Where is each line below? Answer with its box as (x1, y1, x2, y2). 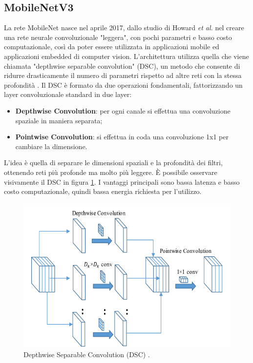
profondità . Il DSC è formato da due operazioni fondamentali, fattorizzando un (4, 79, 243, 90)
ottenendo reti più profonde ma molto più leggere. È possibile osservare (4, 167, 217, 177)
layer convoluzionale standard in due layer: (4, 89, 132, 99)
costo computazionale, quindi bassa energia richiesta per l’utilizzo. (4, 186, 202, 196)
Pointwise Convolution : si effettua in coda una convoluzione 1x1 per (15, 132, 229, 142)
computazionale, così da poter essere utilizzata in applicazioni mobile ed (4, 41, 219, 52)
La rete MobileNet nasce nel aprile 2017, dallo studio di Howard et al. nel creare (4, 22, 244, 33)
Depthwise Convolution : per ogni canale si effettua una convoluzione (15, 105, 231, 115)
